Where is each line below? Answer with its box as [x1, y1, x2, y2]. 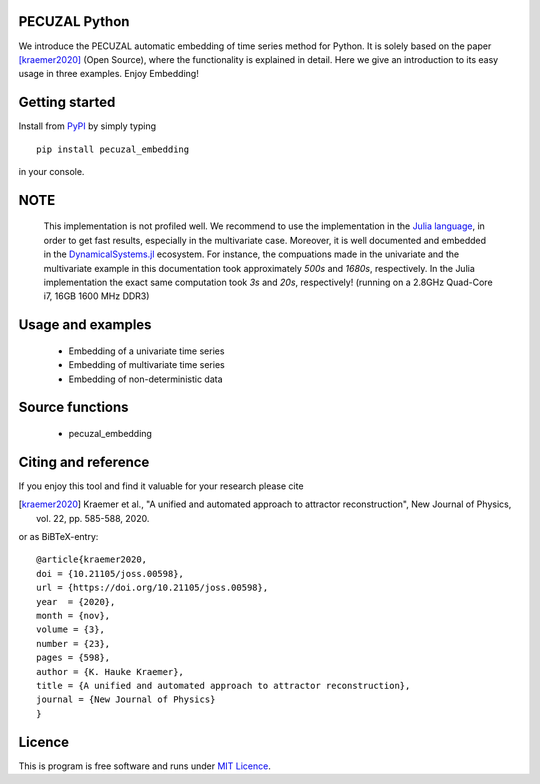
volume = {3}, [36, 624, 105, 635]
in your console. [18, 165, 85, 177]
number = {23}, [36, 638, 111, 649]
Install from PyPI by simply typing [18, 120, 157, 132]
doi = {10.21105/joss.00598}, [36, 568, 185, 579]
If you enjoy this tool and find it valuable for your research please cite [18, 480, 304, 492]
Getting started [18, 94, 116, 111]
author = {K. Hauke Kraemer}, [36, 666, 185, 677]
